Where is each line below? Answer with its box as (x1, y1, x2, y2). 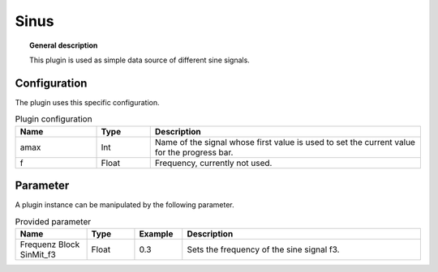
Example (139, 227, 174, 239)
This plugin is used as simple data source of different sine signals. (29, 55, 251, 65)
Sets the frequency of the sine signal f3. (187, 244, 340, 255)
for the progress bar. (154, 147, 234, 158)
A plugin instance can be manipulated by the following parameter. (15, 200, 234, 210)
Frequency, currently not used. (154, 157, 273, 168)
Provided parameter (15, 215, 92, 227)
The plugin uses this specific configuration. (15, 97, 160, 107)
